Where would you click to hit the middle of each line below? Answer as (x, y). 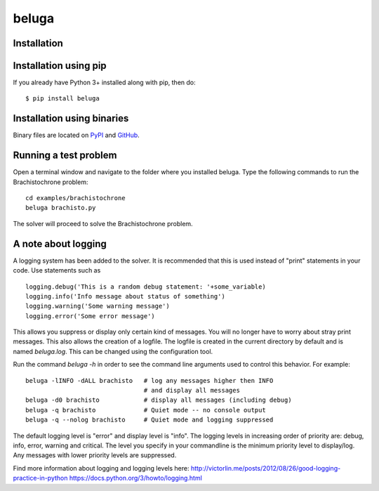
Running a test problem (65, 156)
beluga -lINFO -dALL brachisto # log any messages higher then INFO (149, 380)
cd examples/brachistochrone (75, 198)
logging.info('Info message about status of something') (126, 296)
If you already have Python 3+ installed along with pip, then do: (104, 83)
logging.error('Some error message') (91, 316)
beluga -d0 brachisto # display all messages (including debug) (159, 400)
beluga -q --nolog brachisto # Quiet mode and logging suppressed (149, 420)
